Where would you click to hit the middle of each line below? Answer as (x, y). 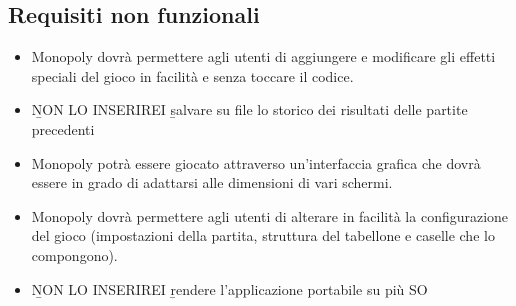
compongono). (74, 254)
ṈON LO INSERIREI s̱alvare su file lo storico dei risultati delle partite (249, 109)
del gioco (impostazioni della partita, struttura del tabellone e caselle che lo (263, 235)
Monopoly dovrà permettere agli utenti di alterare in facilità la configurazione (270, 215)
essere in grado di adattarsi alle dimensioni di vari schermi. (212, 182)
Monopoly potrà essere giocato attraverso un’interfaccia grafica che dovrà (256, 162)
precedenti (63, 128)
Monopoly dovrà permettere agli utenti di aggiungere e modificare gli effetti (263, 56)
